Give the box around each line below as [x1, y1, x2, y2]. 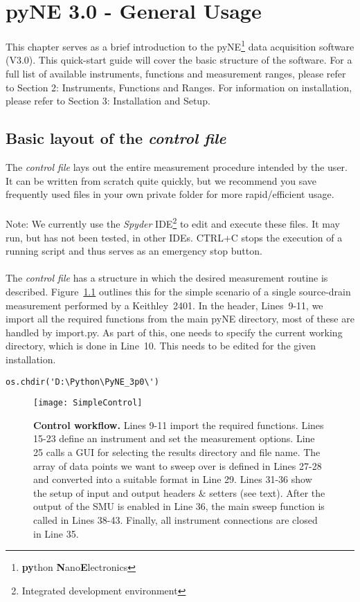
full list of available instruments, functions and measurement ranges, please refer [6, 66, 346, 80]
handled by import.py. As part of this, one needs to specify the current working [6, 325, 343, 339]
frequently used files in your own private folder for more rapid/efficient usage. [6, 187, 334, 201]
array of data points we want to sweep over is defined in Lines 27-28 [33, 458, 322, 473]
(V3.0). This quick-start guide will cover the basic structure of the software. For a [6, 53, 352, 67]
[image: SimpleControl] [33, 398, 143, 408]
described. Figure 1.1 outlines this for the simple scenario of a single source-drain [6, 284, 351, 298]
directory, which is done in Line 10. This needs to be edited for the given [6, 338, 316, 353]
